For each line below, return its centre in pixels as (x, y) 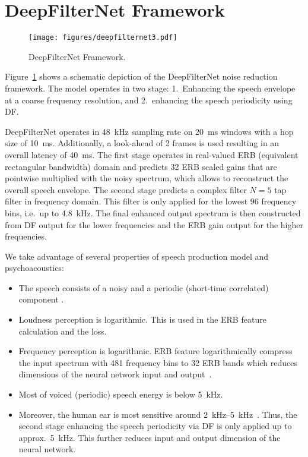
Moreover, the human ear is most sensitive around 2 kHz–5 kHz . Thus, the (158, 414)
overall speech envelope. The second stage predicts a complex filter (126, 189)
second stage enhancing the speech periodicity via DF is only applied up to (155, 426)
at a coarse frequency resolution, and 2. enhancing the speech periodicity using (149, 100)
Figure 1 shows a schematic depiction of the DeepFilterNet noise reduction (141, 76)
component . (41, 299)
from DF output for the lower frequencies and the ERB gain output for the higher (154, 224)
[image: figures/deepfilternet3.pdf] (103, 38)
